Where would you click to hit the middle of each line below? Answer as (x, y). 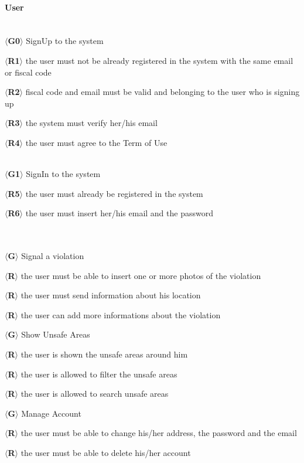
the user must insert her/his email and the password (119, 213)
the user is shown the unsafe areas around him (104, 354)
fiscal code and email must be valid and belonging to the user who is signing (163, 92)
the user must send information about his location (111, 295)
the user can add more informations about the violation (121, 314)
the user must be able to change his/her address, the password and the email (159, 433)
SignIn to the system (63, 174)
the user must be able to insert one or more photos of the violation (141, 275)
